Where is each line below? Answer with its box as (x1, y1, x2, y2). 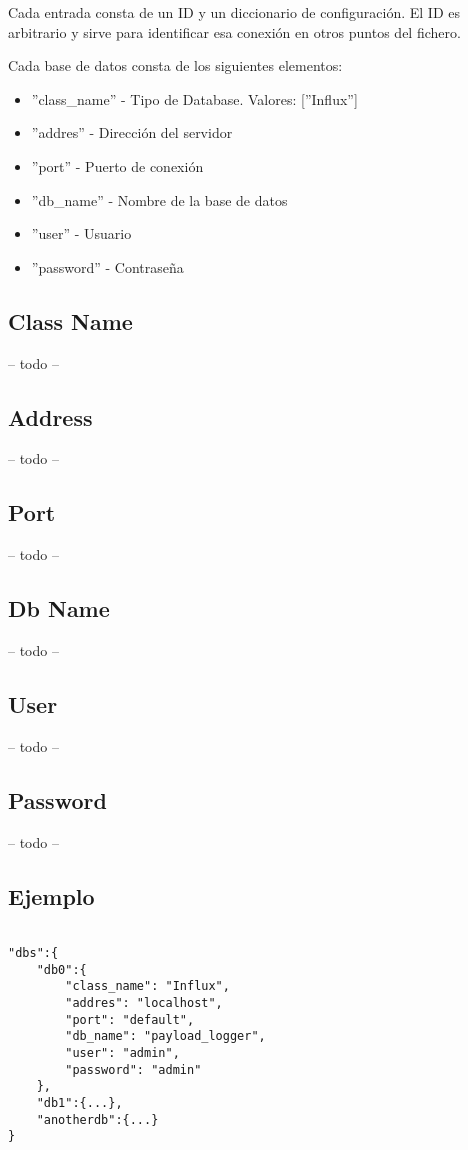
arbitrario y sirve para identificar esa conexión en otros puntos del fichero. (8, 21, 461, 42)
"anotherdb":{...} (36, 1112, 159, 1127)
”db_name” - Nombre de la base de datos (31, 189, 288, 210)
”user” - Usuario (31, 223, 132, 244)
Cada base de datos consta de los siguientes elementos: (8, 55, 343, 76)
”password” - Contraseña (31, 256, 184, 277)
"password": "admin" (65, 1062, 202, 1077)
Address (8, 401, 93, 432)
